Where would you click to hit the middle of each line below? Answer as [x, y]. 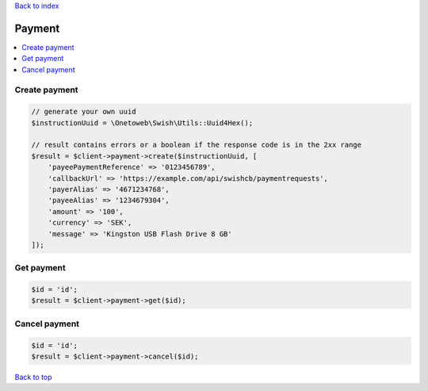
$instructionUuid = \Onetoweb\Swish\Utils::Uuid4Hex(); [142, 123]
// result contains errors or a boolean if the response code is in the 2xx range [197, 145]
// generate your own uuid [84, 112]
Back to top [33, 377]
